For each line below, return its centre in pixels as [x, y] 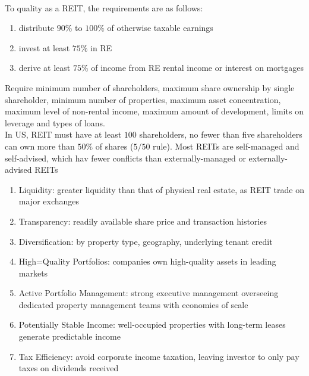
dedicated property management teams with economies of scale [133, 304]
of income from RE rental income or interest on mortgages [197, 68]
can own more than [40, 146]
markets [33, 273]
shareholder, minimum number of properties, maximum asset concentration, [143, 99]
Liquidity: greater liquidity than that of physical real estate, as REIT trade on [161, 189]
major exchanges [49, 201]
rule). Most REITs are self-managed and [226, 146]
